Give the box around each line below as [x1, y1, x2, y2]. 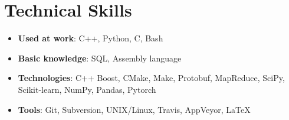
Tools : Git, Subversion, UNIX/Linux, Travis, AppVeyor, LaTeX [18, 103, 251, 115]
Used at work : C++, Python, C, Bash [18, 32, 163, 44]
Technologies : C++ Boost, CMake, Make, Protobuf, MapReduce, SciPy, [18, 72, 285, 84]
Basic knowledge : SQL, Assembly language [18, 51, 182, 64]
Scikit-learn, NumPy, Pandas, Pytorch [18, 83, 156, 95]
